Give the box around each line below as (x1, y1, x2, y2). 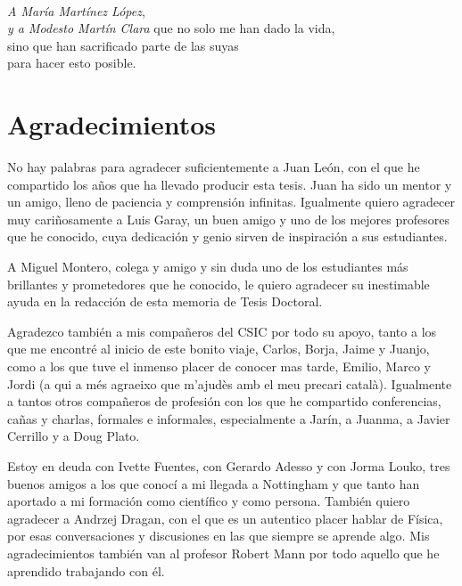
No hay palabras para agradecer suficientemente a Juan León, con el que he (7, 158, 420, 176)
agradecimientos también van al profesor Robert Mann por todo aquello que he (7, 543, 440, 562)
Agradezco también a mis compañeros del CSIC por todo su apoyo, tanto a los (7, 321, 437, 340)
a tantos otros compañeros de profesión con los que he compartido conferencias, (7, 392, 441, 411)
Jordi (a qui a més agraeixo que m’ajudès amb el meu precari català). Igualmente (7, 374, 452, 393)
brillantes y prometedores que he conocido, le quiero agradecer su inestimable (7, 274, 430, 293)
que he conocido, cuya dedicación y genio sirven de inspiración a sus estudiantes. (7, 227, 448, 246)
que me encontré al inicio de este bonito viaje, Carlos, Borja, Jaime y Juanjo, (7, 339, 430, 358)
